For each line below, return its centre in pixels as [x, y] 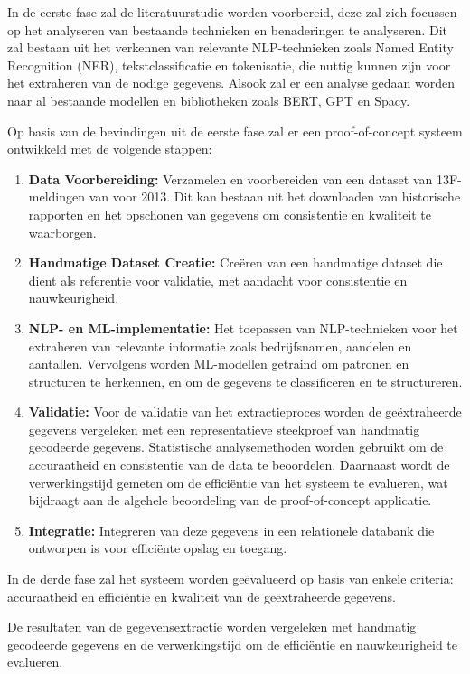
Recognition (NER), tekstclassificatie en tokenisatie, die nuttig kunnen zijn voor [229, 65]
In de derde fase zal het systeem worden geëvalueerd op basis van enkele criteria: [230, 579]
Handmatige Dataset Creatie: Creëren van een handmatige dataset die [235, 262]
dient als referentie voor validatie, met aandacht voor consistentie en [218, 280]
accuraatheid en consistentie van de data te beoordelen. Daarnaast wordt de [239, 465]
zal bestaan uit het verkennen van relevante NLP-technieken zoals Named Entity [230, 47]
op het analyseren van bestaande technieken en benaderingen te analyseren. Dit [228, 29]
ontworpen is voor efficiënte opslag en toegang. [158, 548]
